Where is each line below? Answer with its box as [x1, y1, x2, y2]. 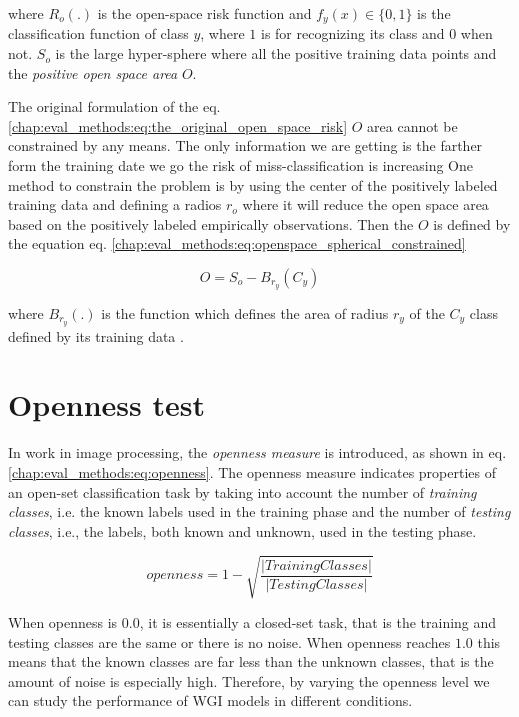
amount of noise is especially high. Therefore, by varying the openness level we [8, 670, 490, 691]
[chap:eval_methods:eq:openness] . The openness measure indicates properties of [8, 462, 497, 483]
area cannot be [367, 115, 458, 136]
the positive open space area [8, 62, 178, 83]
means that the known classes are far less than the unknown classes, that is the [8, 651, 494, 672]
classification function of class [8, 23, 189, 44]
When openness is [8, 611, 118, 632]
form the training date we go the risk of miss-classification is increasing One [8, 155, 473, 176]
